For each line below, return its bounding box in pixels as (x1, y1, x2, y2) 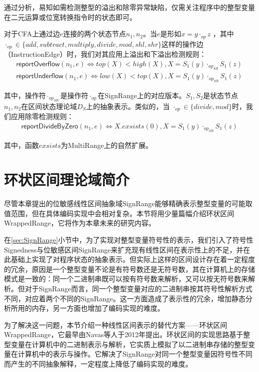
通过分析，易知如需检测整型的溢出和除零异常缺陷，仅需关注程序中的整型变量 (4, 2, 255, 12)
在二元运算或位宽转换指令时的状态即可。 (4, 11, 136, 22)
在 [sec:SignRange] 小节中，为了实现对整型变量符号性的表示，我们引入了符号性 (4, 234, 254, 245)
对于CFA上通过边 (4, 28, 60, 39)
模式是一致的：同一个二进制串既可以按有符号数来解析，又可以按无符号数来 (4, 273, 248, 284)
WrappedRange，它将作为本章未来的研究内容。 (4, 218, 155, 228)
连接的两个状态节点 (63, 28, 126, 39)
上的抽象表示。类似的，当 (86, 101, 170, 111)
